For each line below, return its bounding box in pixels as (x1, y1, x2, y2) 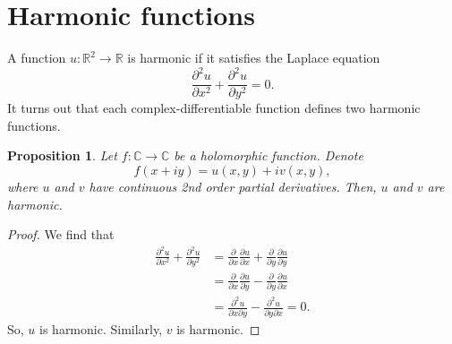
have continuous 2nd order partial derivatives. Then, (89, 177, 377, 196)
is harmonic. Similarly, (39, 319, 163, 338)
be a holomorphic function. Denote (174, 146, 363, 165)
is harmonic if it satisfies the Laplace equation (127, 48, 380, 67)
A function (7, 48, 66, 67)
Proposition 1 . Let (7, 146, 117, 165)
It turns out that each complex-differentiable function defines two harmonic (7, 99, 421, 117)
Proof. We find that (7, 225, 115, 244)
